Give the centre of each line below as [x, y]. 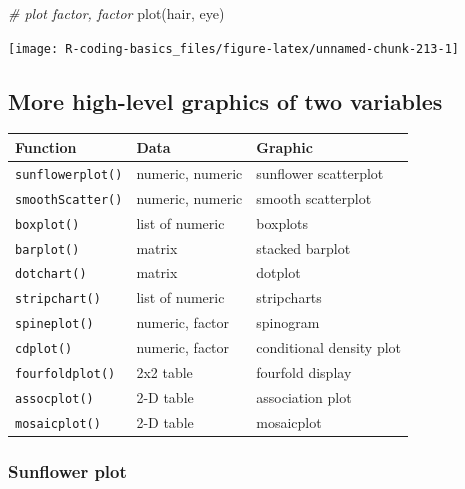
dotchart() [51, 274]
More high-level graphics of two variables [225, 100]
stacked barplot [303, 247]
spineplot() [54, 324]
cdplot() [44, 349]
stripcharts [289, 297]
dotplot [278, 272]
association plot [304, 396]
